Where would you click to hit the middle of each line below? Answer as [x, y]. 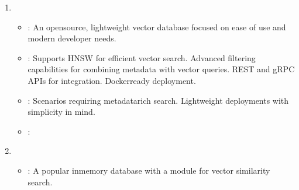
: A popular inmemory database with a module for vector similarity [149, 170]
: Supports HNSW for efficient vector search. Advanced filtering [142, 57]
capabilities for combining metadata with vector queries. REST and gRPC [161, 69]
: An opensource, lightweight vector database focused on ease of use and [157, 27]
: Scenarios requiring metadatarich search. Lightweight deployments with [158, 100]
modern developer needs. [72, 38]
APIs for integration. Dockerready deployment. [112, 80]
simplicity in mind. [61, 112]
